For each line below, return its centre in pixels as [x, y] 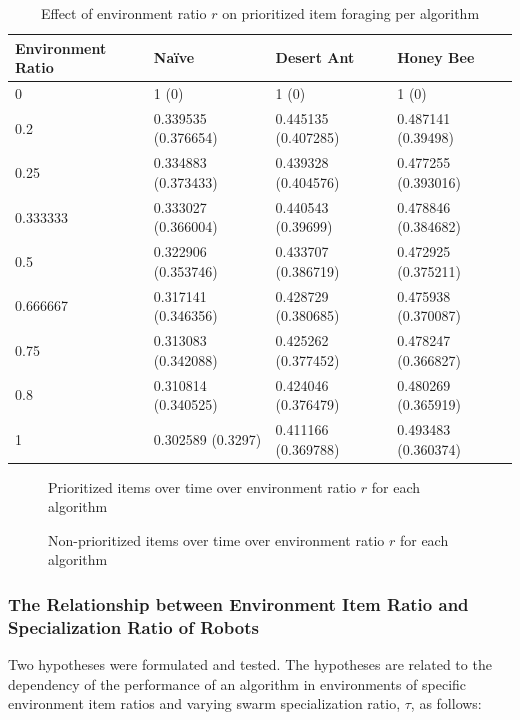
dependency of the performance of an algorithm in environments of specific [237, 683]
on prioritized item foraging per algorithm [351, 13]
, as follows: [446, 703]
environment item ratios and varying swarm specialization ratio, [204, 703]
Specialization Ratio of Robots [133, 626]
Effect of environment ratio [123, 13]
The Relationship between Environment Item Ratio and [238, 603]
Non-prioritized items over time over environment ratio [216, 539]
